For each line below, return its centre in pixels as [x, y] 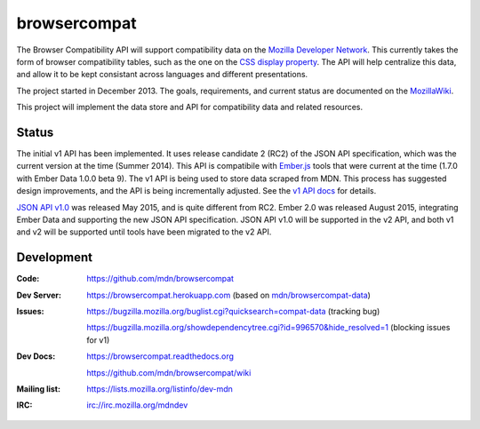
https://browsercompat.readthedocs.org [160, 356]
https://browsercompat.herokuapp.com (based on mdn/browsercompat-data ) [228, 295]
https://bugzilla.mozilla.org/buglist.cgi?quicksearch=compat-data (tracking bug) [233, 312]
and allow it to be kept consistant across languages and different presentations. [162, 75]
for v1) [98, 340]
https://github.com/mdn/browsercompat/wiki [169, 372]
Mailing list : [39, 389]
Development [55, 258]
